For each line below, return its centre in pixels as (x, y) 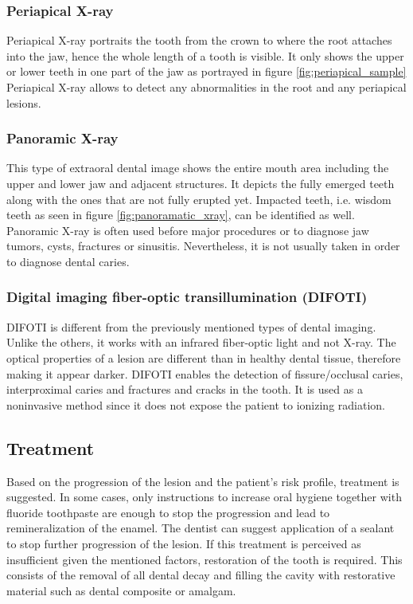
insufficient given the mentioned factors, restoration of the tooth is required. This (205, 559)
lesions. (24, 102)
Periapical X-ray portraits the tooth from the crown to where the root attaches (199, 40)
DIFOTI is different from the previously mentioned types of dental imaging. (191, 326)
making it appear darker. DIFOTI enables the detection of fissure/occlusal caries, (205, 373)
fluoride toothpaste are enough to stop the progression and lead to (168, 512)
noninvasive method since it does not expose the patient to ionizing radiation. (196, 404)
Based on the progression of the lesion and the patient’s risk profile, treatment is (203, 481)
